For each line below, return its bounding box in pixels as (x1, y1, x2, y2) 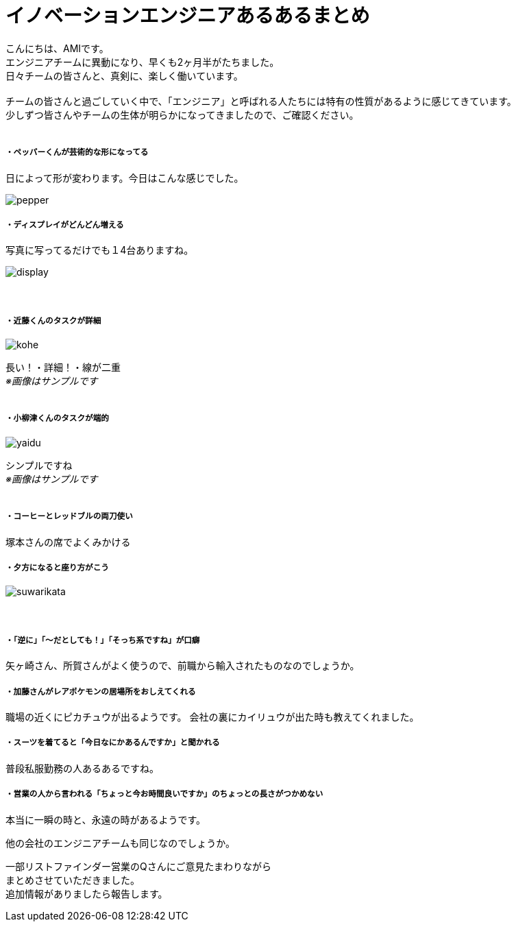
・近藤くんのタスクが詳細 (5, 315, 101, 326)
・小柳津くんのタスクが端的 (5, 413, 109, 424)
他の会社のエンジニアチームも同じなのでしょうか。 (5, 836, 236, 849)
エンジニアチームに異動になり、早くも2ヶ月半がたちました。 (5, 56, 280, 68)
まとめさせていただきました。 (5, 874, 140, 886)
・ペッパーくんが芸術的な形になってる (5, 147, 149, 158)
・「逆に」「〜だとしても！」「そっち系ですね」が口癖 (5, 635, 200, 645)
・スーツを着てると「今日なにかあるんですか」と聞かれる (5, 738, 220, 748)
